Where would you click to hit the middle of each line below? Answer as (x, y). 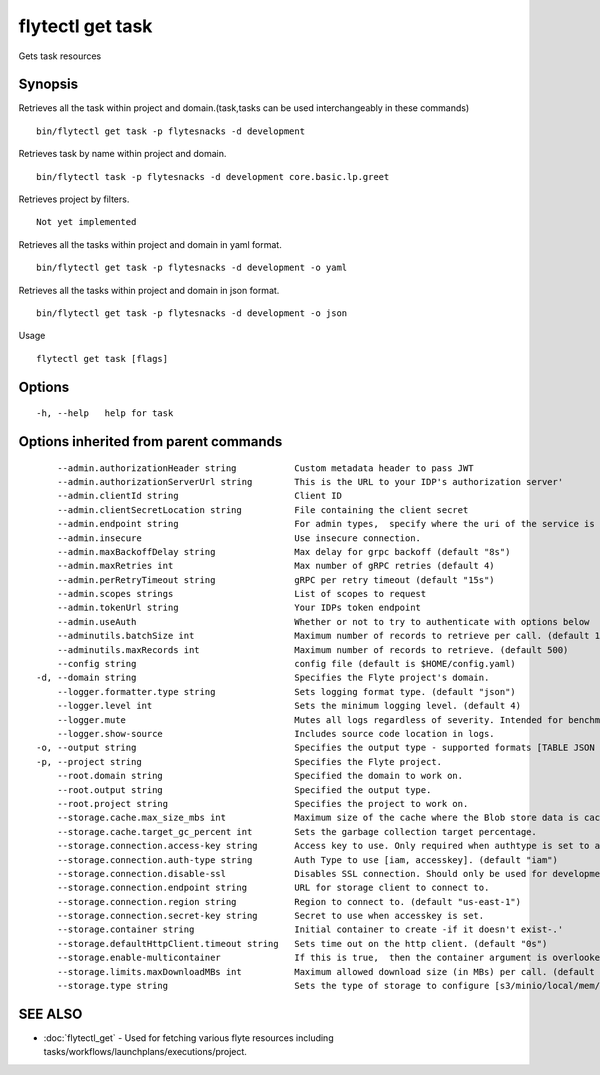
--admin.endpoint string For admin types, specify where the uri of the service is (325, 524)
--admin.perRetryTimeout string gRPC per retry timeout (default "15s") (275, 579)
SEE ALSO (50, 1013)
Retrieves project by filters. (74, 199)
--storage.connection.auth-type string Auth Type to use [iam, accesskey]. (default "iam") (307, 859)
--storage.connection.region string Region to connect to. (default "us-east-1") (289, 901)
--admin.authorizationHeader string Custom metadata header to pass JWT (265, 468)
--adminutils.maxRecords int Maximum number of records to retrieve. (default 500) (312, 649)
